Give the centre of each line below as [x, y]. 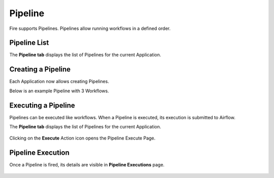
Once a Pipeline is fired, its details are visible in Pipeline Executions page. [87, 165]
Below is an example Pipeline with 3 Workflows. [59, 91]
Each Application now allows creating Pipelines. [59, 82]
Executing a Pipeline [42, 105]
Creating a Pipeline [40, 69]
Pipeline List [29, 43]
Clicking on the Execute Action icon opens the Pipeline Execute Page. [82, 138]
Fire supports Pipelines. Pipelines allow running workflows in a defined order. [90, 28]
